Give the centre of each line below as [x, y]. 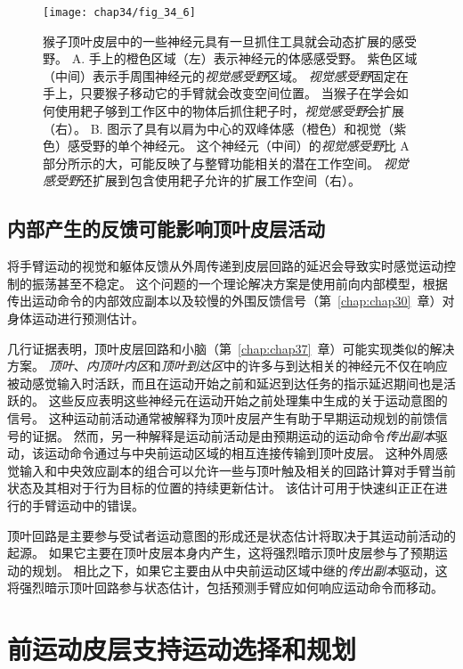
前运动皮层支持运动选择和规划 [182, 649]
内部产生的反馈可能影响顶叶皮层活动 [166, 228]
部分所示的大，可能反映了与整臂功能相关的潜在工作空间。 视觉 [226, 163]
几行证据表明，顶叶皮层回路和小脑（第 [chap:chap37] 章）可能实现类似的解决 [231, 348]
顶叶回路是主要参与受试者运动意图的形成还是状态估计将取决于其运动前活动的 [231, 535]
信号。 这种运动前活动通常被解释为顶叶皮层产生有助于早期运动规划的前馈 [221, 417]
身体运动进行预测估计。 [76, 318]
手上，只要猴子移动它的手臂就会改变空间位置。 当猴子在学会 [219, 93]
